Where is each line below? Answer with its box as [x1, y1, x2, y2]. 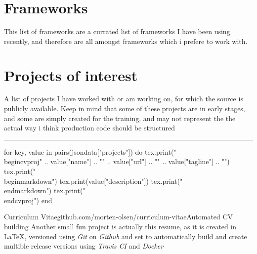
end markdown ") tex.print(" [4, 185, 86, 196]
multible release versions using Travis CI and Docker [4, 241, 164, 251]
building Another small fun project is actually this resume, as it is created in [4, 221, 237, 231]
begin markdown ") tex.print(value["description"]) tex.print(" [4, 175, 183, 186]
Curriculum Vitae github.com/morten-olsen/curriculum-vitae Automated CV [4, 212, 233, 222]
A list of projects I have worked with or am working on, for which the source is [4, 93, 243, 104]
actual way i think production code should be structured [4, 123, 175, 133]
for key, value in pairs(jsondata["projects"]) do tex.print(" [4, 146, 176, 157]
